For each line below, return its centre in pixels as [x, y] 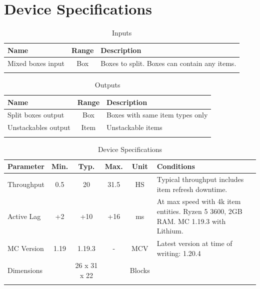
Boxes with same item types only [157, 115]
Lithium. [170, 231]
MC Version [26, 248]
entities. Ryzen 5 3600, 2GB [199, 211]
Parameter [26, 166]
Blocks [140, 270]
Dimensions [25, 270]
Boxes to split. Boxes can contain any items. [168, 63]
